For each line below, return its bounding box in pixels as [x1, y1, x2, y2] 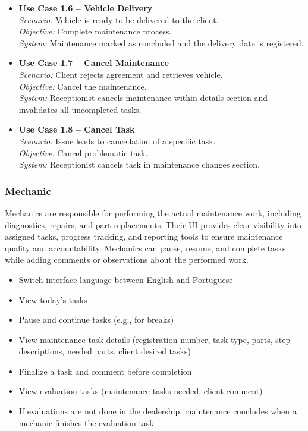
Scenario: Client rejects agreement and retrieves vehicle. [18, 68, 223, 80]
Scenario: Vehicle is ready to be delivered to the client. [18, 13, 219, 26]
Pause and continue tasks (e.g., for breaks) [18, 313, 174, 326]
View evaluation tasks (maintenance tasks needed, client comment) [18, 385, 263, 397]
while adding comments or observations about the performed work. [5, 253, 249, 266]
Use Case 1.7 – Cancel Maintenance [18, 56, 169, 69]
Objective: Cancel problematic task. [18, 146, 148, 159]
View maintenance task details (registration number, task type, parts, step [18, 333, 291, 345]
